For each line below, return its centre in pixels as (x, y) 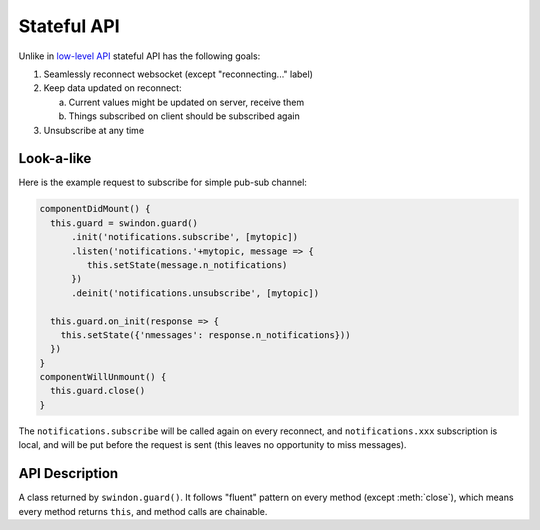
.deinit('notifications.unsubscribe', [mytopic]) (195, 293)
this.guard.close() (98, 391)
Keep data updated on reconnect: (112, 88)
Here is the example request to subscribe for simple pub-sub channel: (162, 182)
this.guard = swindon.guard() (124, 223)
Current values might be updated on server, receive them (186, 102)
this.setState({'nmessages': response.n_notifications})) (205, 334)
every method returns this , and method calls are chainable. (143, 511)
